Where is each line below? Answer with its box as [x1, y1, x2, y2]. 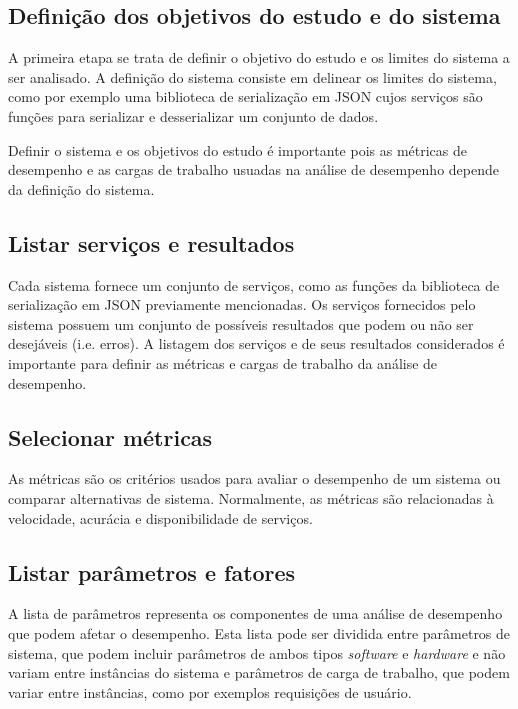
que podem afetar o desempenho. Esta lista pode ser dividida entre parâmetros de [8, 622, 511, 643]
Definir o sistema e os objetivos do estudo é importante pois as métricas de [8, 139, 467, 160]
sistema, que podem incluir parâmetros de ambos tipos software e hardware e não [8, 642, 506, 663]
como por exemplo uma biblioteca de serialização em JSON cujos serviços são [8, 86, 483, 107]
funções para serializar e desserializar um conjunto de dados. [8, 105, 379, 126]
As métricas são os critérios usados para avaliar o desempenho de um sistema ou [8, 468, 501, 489]
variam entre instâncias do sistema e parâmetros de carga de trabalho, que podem [8, 662, 510, 683]
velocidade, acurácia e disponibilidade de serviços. [8, 507, 313, 528]
